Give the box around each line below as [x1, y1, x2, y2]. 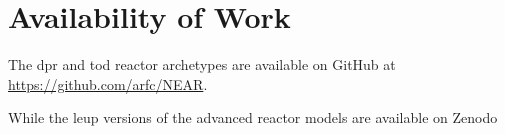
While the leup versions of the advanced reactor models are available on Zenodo [8, 107, 498, 128]
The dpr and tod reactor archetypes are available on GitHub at [8, 54, 396, 75]
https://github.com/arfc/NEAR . [8, 73, 208, 94]
